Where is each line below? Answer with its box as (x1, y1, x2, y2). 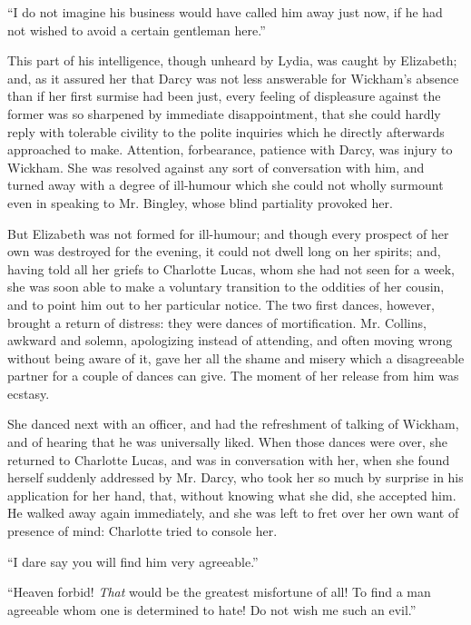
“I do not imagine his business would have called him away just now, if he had (7, 3, 443, 21)
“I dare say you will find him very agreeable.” (7, 551, 259, 570)
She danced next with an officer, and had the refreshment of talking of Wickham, (7, 414, 459, 433)
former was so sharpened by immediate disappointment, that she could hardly (7, 104, 441, 123)
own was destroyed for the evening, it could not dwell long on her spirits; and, (7, 242, 441, 261)
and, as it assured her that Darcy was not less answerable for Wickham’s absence (7, 68, 459, 87)
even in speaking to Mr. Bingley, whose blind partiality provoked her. (7, 193, 393, 212)
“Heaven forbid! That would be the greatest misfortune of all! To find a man (7, 582, 431, 601)
